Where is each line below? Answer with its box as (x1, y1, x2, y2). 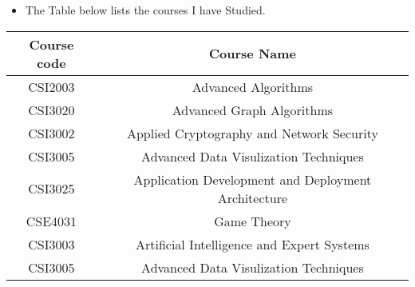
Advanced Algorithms (192, 77, 314, 96)
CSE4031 (26, 211, 77, 230)
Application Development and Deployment (133, 169, 372, 189)
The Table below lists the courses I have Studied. (25, 2, 266, 18)
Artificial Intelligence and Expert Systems (135, 234, 370, 253)
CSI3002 (28, 123, 75, 142)
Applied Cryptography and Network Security (126, 123, 378, 142)
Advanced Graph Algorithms (172, 100, 334, 119)
